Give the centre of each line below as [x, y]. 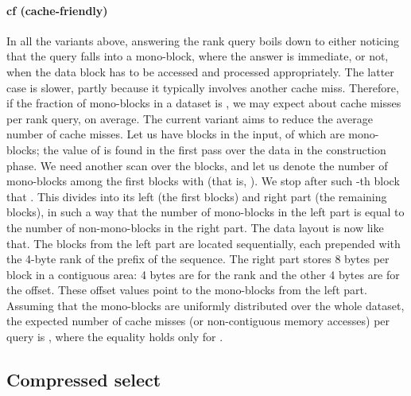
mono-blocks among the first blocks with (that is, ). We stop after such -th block [203, 181]
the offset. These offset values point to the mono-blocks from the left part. [187, 290]
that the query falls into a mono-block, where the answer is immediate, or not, [198, 56]
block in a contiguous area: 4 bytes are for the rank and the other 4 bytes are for [203, 274]
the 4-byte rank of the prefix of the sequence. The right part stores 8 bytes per [198, 259]
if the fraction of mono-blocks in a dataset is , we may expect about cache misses [204, 103]
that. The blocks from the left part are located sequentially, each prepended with [204, 243]
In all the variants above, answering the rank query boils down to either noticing [203, 40]
